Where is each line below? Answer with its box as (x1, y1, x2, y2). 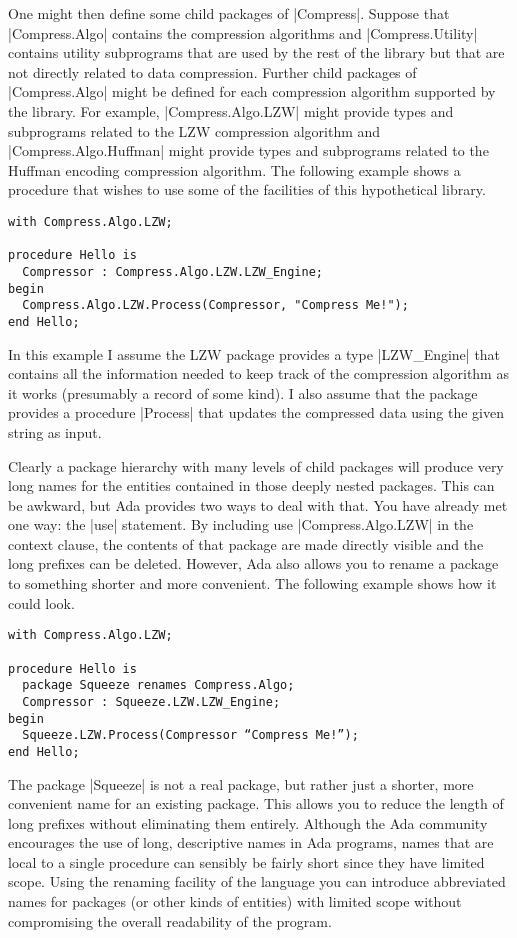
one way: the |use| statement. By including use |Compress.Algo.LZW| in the (8, 514, 474, 535)
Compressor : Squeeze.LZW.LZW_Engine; (22, 694, 281, 709)
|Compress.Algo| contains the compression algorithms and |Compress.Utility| (8, 22, 478, 43)
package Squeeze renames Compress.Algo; (22, 678, 295, 693)
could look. (8, 592, 75, 613)
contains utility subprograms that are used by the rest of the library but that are (8, 42, 505, 63)
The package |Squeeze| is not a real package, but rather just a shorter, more (8, 773, 474, 794)
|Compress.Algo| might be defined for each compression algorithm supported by (8, 81, 496, 102)
